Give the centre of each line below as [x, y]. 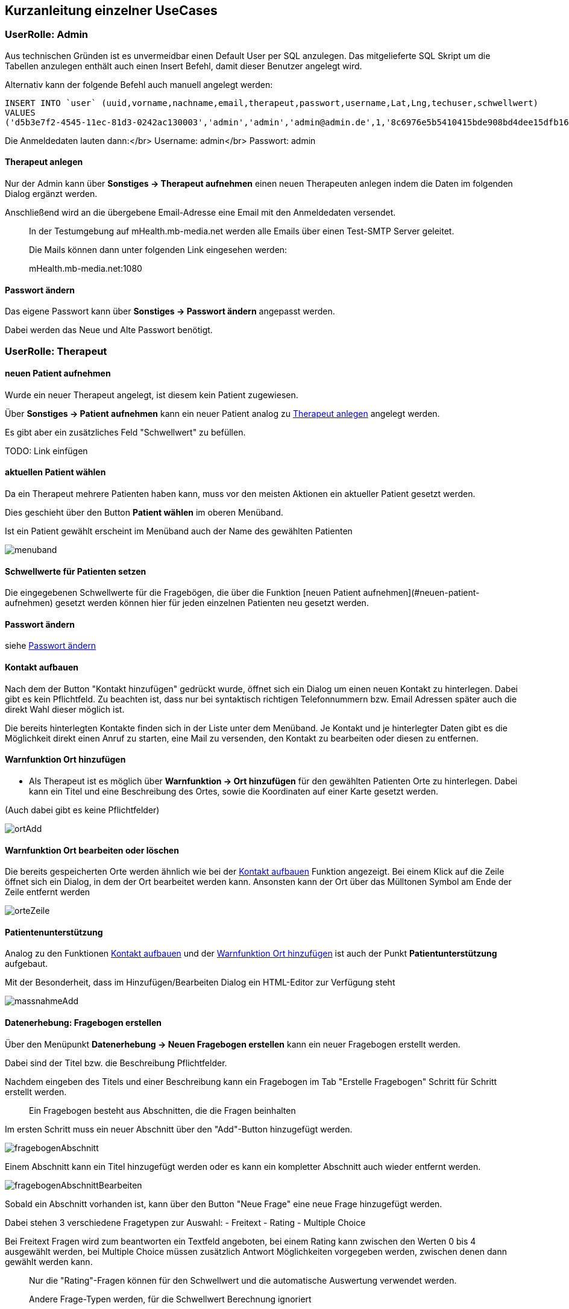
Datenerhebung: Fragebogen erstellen [83, 1022]
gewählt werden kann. [49, 1261]
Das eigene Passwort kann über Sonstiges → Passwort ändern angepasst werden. [170, 311]
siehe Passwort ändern [51, 646]
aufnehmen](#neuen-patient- [421, 593]
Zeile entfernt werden [48, 892]
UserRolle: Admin [47, 35]
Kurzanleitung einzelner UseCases [111, 11]
